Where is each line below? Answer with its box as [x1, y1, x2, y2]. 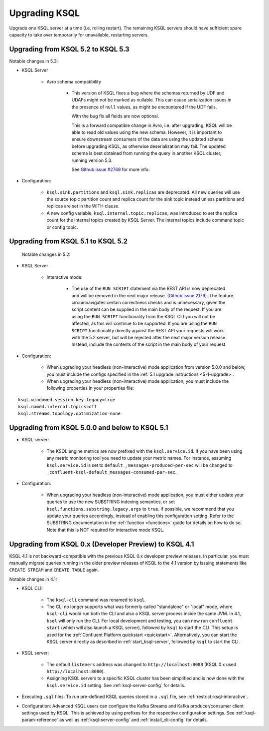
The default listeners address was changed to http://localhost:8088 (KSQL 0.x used [46, 661, 237, 667]
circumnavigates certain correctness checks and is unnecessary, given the [71, 300, 226, 306]
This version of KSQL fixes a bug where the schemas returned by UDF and [71, 90, 225, 96]
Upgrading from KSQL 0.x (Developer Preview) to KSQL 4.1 [9, 540, 194, 548]
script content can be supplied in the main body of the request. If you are [71, 306, 222, 312]
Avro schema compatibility [46, 78, 102, 84]
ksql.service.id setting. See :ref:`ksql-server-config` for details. [46, 682, 186, 688]
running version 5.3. [71, 157, 113, 163]
